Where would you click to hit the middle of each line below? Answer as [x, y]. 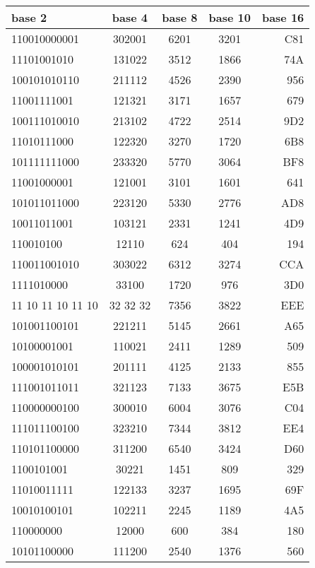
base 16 [283, 17]
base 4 [130, 17]
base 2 [29, 17]
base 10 [230, 17]
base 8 [180, 17]
